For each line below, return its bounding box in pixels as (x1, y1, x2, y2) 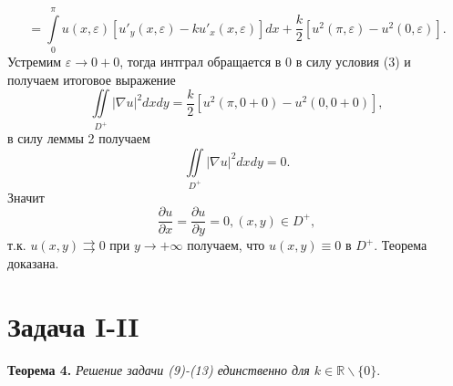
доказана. (7, 253, 59, 272)
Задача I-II (7, 307, 139, 344)
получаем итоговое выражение (7, 69, 176, 89)
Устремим (7, 52, 62, 71)
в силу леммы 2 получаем (7, 129, 150, 148)
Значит (7, 187, 45, 206)
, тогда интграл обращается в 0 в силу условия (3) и (119, 52, 411, 71)
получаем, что (187, 235, 265, 255)
